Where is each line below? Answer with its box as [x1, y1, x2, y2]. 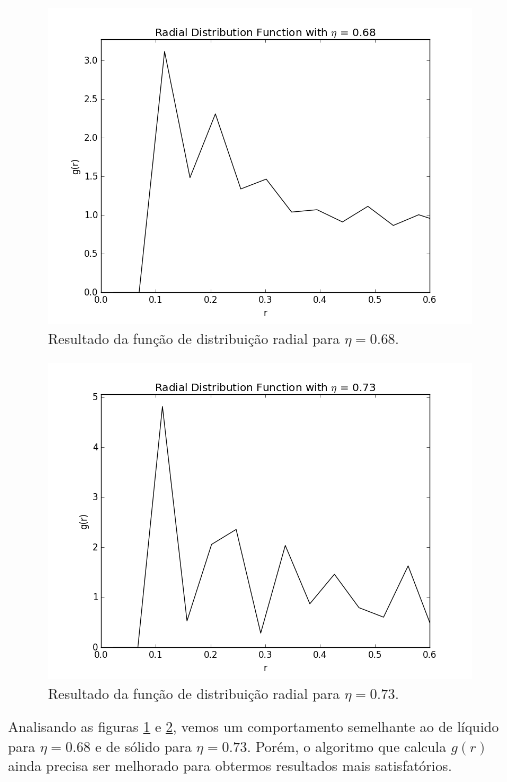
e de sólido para [95, 735, 192, 756]
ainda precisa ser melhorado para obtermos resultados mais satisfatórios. [8, 755, 452, 776]
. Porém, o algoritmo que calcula [246, 735, 447, 756]
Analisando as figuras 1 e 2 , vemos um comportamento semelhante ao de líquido [8, 716, 499, 737]
